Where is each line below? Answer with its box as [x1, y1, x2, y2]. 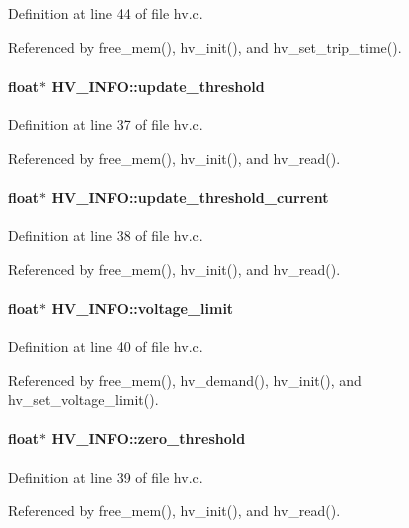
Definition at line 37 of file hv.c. [8, 113, 203, 134]
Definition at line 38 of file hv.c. [8, 224, 203, 245]
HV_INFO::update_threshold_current [51, 186, 329, 207]
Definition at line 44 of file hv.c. [8, 3, 203, 23]
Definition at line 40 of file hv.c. [8, 335, 203, 356]
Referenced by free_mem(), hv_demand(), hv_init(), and [8, 369, 362, 390]
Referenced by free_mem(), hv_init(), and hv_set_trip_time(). [8, 36, 402, 57]
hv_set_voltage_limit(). [8, 389, 159, 410]
